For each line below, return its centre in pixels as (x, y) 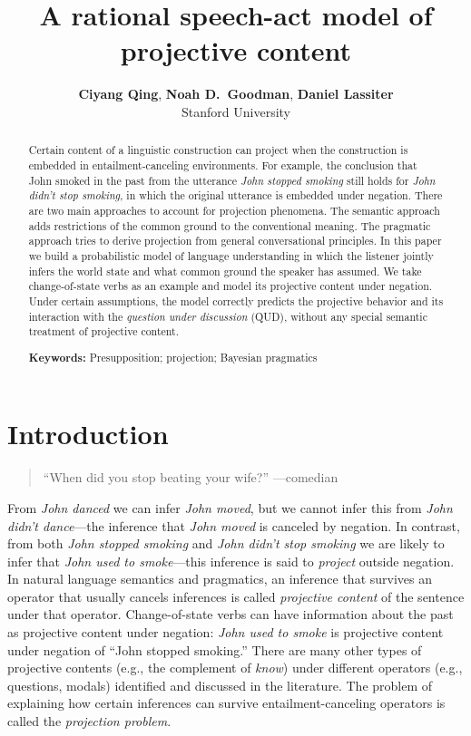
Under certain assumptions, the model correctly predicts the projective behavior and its (236, 300)
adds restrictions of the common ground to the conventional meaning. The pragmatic (230, 225)
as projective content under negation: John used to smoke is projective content (226, 632)
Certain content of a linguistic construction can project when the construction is (218, 150)
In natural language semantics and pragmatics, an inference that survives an (220, 579)
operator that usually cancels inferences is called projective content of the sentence (236, 596)
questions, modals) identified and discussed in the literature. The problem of (220, 685)
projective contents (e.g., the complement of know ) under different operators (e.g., (235, 668)
